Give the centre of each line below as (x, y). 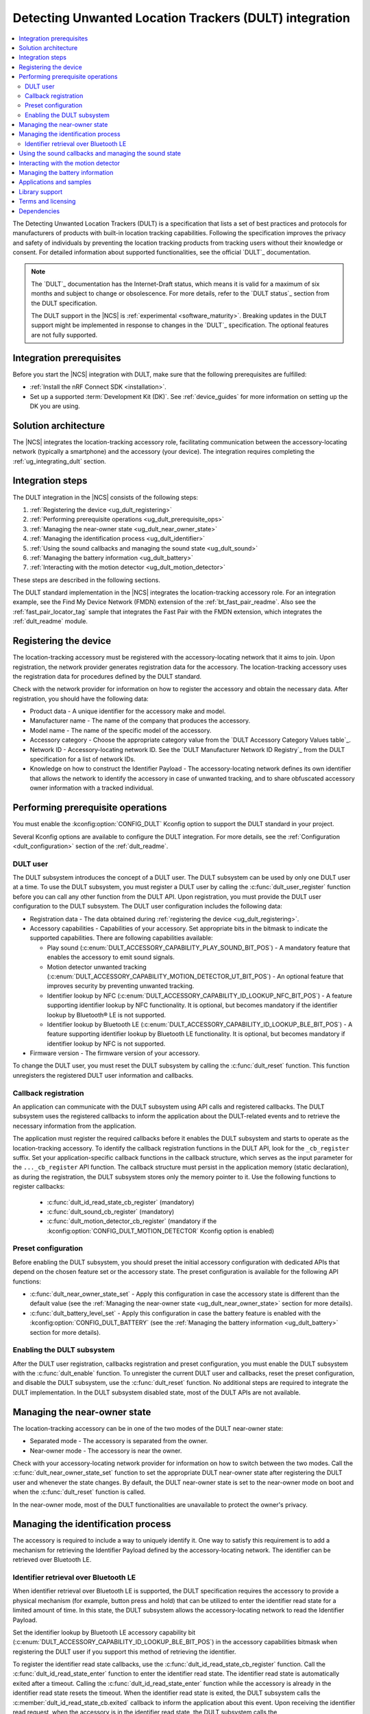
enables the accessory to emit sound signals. (111, 957)
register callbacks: (39, 1187)
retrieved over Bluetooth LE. (52, 1560)
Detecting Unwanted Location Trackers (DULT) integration (182, 18)
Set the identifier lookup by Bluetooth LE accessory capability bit (104, 1632)
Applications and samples (55, 182)
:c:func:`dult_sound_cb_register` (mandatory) (111, 1211)
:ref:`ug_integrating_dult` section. (59, 461)
